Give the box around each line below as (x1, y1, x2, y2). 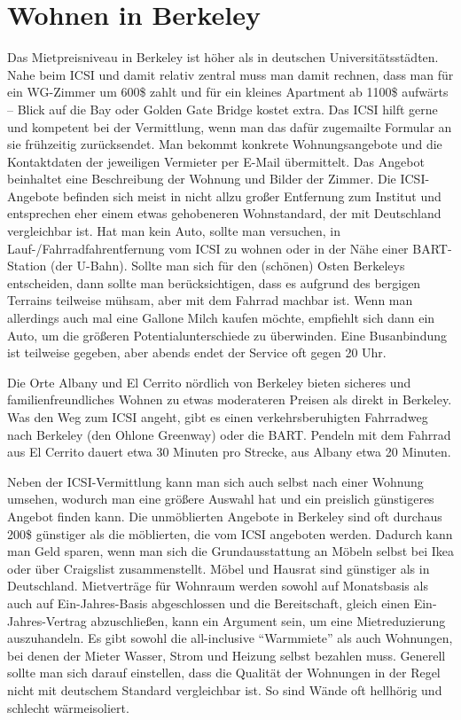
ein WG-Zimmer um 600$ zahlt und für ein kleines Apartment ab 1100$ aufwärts (7, 82, 449, 101)
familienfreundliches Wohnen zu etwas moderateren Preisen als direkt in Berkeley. (7, 390, 452, 409)
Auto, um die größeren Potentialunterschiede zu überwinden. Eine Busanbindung (7, 325, 448, 344)
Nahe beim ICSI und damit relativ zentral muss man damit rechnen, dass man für (7, 65, 454, 83)
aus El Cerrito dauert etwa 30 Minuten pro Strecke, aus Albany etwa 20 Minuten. (7, 442, 451, 461)
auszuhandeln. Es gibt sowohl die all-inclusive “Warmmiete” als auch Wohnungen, (7, 629, 453, 647)
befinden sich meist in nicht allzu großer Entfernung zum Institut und (62, 186, 441, 205)
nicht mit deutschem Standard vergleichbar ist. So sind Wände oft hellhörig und (7, 680, 442, 699)
